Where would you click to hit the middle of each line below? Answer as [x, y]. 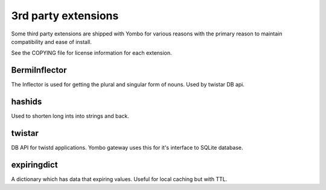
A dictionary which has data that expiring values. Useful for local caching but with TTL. [119, 179]
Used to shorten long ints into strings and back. [70, 116]
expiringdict [34, 164]
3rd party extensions [65, 16]
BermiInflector [39, 70]
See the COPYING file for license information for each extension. [91, 53]
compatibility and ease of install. [51, 41]
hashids [27, 102]
